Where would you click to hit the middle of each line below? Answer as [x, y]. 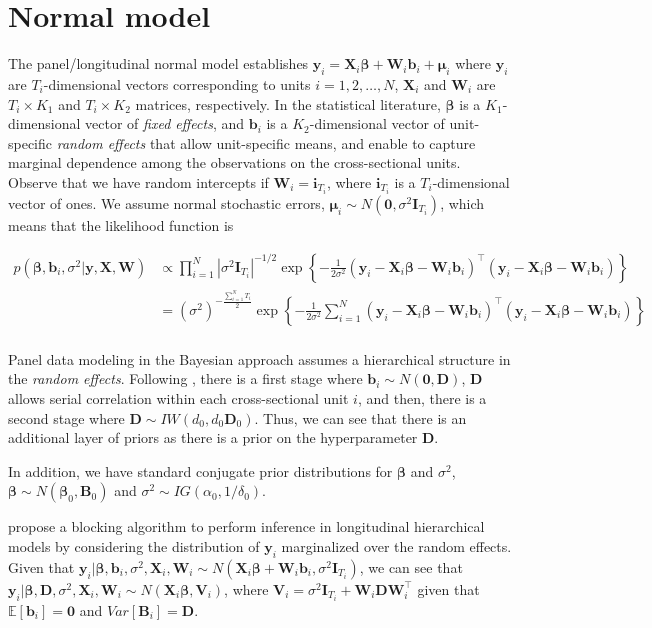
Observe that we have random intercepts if [138, 181]
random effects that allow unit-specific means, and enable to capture [266, 142]
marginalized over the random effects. [396, 545]
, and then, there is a [422, 398]
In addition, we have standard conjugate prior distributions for [200, 470]
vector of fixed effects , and [165, 123]
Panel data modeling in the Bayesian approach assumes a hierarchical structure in [259, 358]
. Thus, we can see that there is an [360, 417]
